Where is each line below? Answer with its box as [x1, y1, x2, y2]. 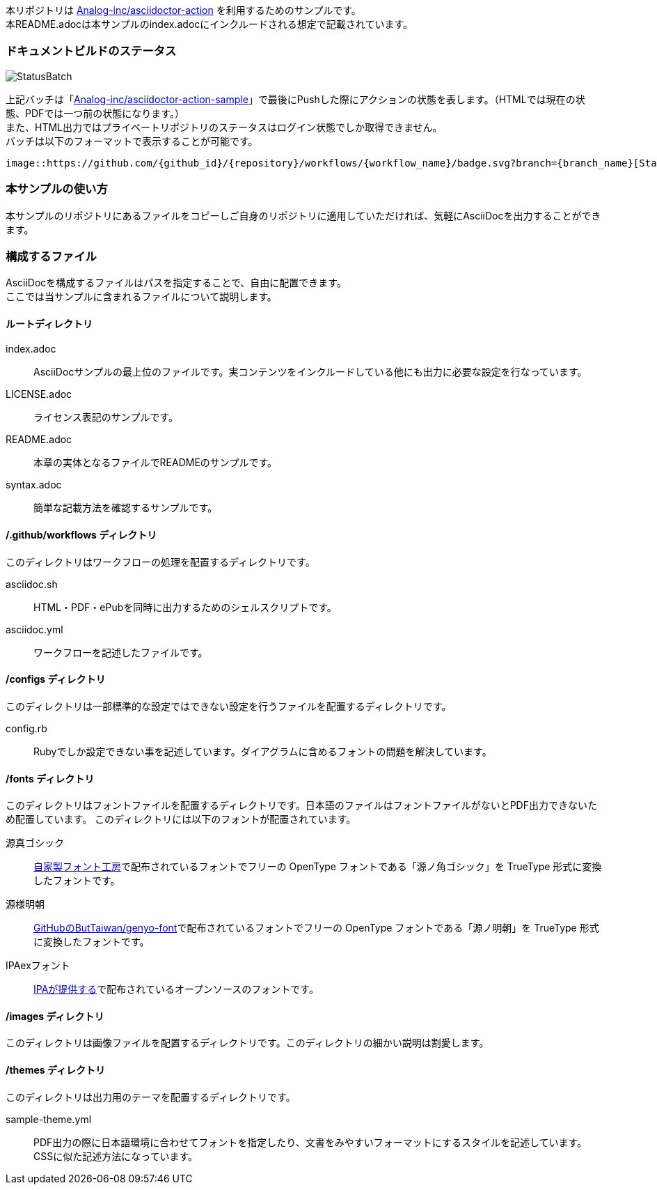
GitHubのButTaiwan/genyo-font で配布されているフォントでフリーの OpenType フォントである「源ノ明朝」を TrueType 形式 [33, 922, 599, 934]
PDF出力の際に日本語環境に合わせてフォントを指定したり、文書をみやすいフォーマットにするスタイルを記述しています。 [33, 1136, 587, 1148]
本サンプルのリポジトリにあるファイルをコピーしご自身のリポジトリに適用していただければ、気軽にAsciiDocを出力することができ [6, 209, 601, 222]
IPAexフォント [6, 959, 70, 972]
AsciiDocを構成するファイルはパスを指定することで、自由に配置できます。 [6, 277, 347, 289]
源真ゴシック [6, 837, 64, 849]
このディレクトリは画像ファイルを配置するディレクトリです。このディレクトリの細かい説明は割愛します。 [6, 1037, 489, 1049]
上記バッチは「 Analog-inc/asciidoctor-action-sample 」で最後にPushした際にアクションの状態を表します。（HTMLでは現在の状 [6, 93, 585, 105]
